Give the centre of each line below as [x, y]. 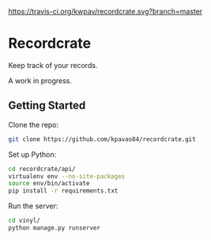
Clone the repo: [34, 124]
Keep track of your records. [53, 65]
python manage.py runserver [55, 228]
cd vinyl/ [24, 221]
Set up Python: [32, 154]
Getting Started [47, 106]
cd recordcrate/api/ [42, 169]
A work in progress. [40, 80]
